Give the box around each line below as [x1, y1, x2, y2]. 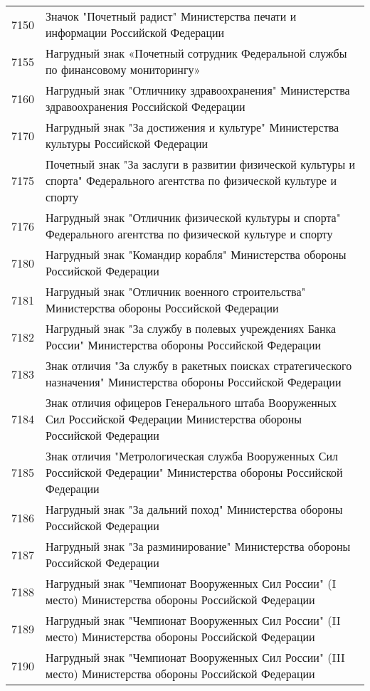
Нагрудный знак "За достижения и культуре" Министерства [46, 119, 339, 135]
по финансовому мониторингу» [46, 61, 201, 78]
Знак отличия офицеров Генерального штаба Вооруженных [46, 394, 337, 411]
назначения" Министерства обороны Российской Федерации [46, 374, 342, 390]
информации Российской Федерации [46, 24, 225, 41]
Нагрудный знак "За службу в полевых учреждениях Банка [46, 320, 337, 337]
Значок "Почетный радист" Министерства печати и [46, 8, 297, 24]
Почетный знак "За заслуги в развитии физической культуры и [46, 156, 356, 172]
